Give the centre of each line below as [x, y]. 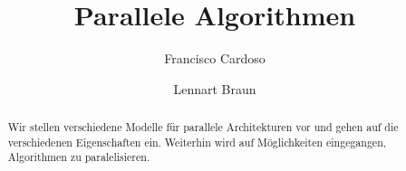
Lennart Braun [215, 88]
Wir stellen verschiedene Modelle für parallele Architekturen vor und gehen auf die [203, 127]
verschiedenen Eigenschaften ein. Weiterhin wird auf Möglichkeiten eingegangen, [197, 142]
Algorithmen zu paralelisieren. [79, 157]
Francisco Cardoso [215, 58]
